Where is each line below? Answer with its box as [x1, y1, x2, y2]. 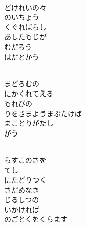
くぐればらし [4, 21, 47, 32]
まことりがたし [4, 118, 54, 128]
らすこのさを [4, 154, 47, 165]
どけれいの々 [4, 2, 47, 12]
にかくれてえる [4, 88, 54, 99]
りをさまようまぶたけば [4, 108, 82, 118]
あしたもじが [4, 31, 47, 42]
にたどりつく [4, 174, 47, 185]
